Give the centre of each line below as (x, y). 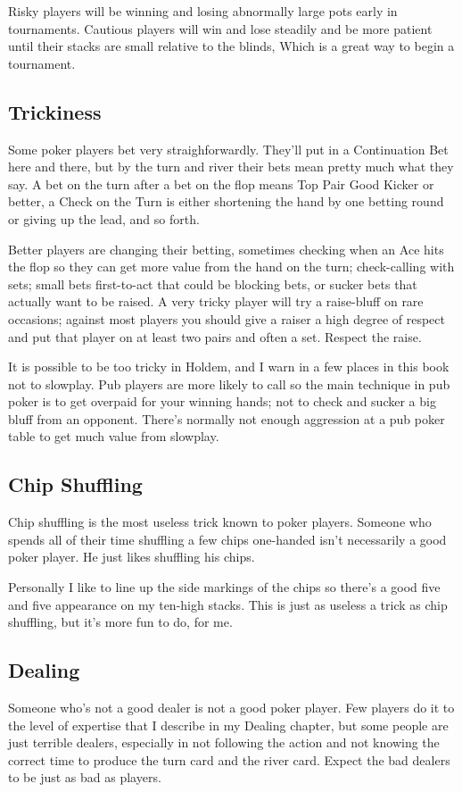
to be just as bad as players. (85, 777)
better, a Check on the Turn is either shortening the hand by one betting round (226, 201)
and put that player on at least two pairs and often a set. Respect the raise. (215, 336)
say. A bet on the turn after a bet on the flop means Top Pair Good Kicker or (221, 183)
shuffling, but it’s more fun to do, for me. (120, 622)
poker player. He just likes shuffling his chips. (132, 557)
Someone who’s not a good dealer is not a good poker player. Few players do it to (231, 708)
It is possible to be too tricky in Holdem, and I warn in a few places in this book (229, 367)
